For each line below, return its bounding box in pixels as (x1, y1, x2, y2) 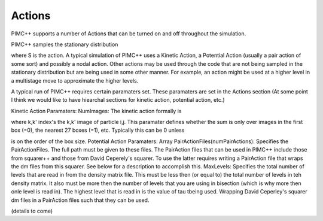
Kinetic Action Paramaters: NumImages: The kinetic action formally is (11, 107, 182, 114)
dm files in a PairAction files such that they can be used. (11, 196, 150, 204)
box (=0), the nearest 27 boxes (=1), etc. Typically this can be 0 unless (11, 126, 185, 134)
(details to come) (11, 207, 53, 214)
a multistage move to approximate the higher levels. (11, 77, 139, 84)
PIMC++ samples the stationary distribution (11, 41, 118, 48)
